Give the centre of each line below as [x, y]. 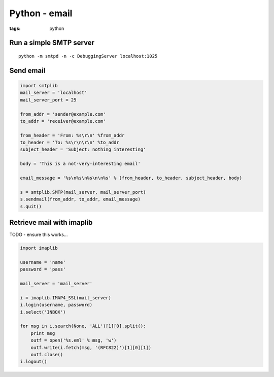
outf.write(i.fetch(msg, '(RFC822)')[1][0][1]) [91, 347]
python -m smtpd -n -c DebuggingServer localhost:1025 [88, 56]
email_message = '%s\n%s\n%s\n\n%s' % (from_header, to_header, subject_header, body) [131, 178]
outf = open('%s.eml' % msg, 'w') [74, 340]
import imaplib [39, 248]
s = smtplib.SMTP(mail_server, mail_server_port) [83, 192]
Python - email [41, 13]
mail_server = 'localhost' [54, 93]
